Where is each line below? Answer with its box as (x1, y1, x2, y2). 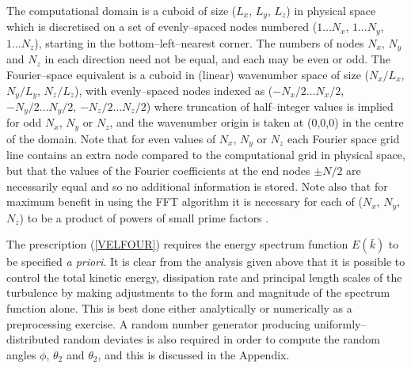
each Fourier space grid (287, 130, 400, 146)
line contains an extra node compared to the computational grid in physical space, (6, 146, 405, 163)
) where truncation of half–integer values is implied (146, 98, 394, 114)
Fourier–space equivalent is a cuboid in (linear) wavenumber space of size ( (6, 66, 369, 82)
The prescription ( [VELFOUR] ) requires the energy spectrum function (6, 236, 348, 252)
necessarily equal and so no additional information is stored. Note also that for (6, 177, 388, 194)
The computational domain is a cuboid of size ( (6, 2, 237, 18)
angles (6, 346, 36, 362)
